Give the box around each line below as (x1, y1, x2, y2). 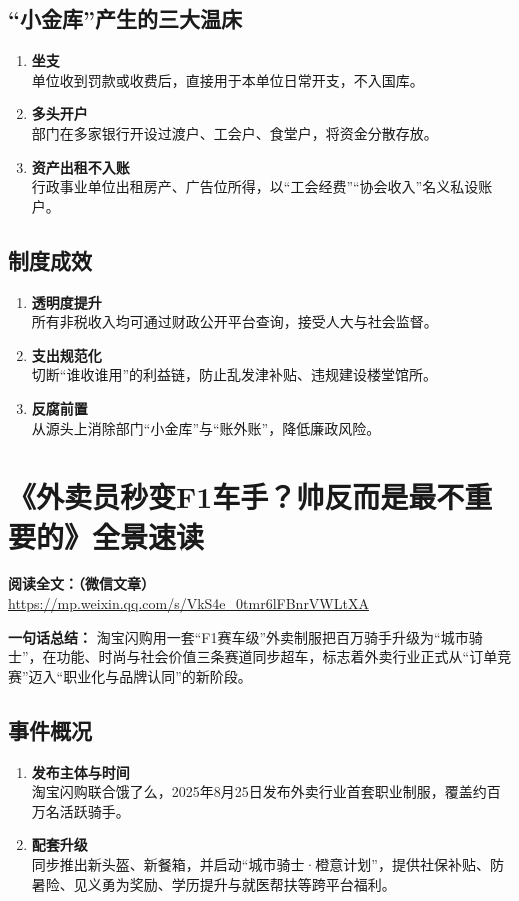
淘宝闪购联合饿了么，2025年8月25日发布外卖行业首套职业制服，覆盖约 (31, 781, 487, 802)
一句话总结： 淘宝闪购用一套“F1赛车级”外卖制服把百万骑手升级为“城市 (8, 626, 469, 647)
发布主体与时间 (31, 761, 130, 782)
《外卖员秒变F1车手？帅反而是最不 (8, 476, 465, 517)
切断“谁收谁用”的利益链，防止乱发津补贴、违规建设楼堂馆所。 (31, 364, 438, 385)
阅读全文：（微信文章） (8, 573, 155, 594)
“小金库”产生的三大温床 (8, 3, 242, 34)
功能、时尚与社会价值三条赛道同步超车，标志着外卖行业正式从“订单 (56, 646, 498, 667)
